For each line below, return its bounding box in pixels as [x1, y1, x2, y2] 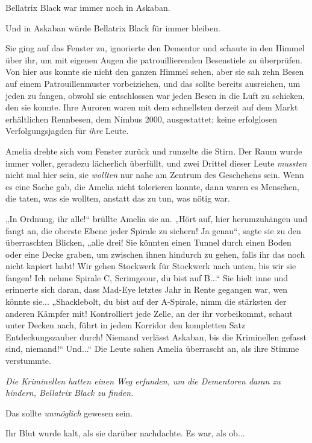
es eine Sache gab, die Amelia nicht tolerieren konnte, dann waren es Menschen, [5, 180, 299, 193]
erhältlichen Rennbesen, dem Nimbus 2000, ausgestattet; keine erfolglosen [5, 112, 277, 125]
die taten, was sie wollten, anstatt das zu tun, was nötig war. [5, 192, 230, 205]
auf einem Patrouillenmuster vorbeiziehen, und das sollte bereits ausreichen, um [5, 77, 301, 89]
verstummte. [5, 354, 51, 367]
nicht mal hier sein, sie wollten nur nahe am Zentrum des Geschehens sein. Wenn [5, 168, 304, 181]
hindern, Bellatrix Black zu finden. [5, 386, 134, 399]
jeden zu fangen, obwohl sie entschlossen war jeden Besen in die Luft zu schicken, [5, 89, 305, 101]
